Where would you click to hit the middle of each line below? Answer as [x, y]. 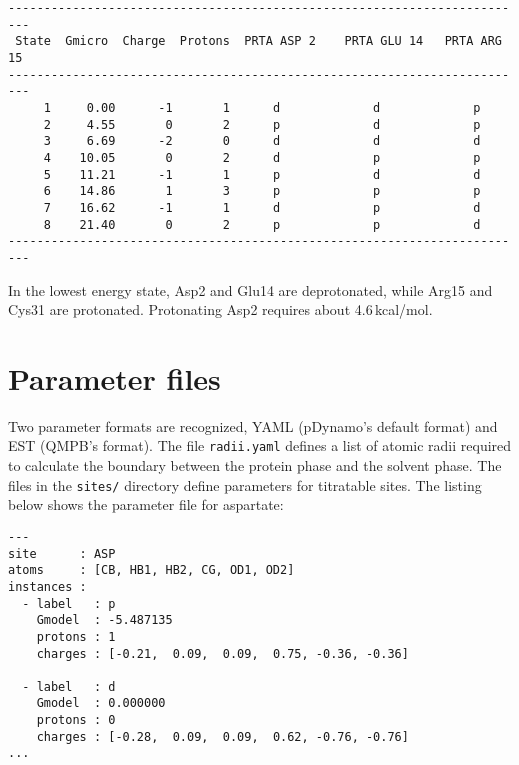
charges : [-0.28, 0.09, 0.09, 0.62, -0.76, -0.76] [222, 736]
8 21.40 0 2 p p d [262, 224]
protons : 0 [76, 720]
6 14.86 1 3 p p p [262, 191]
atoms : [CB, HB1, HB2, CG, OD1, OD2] [151, 570]
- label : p [69, 603]
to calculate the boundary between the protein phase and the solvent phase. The [255, 465]
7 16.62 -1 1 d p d [262, 207]
